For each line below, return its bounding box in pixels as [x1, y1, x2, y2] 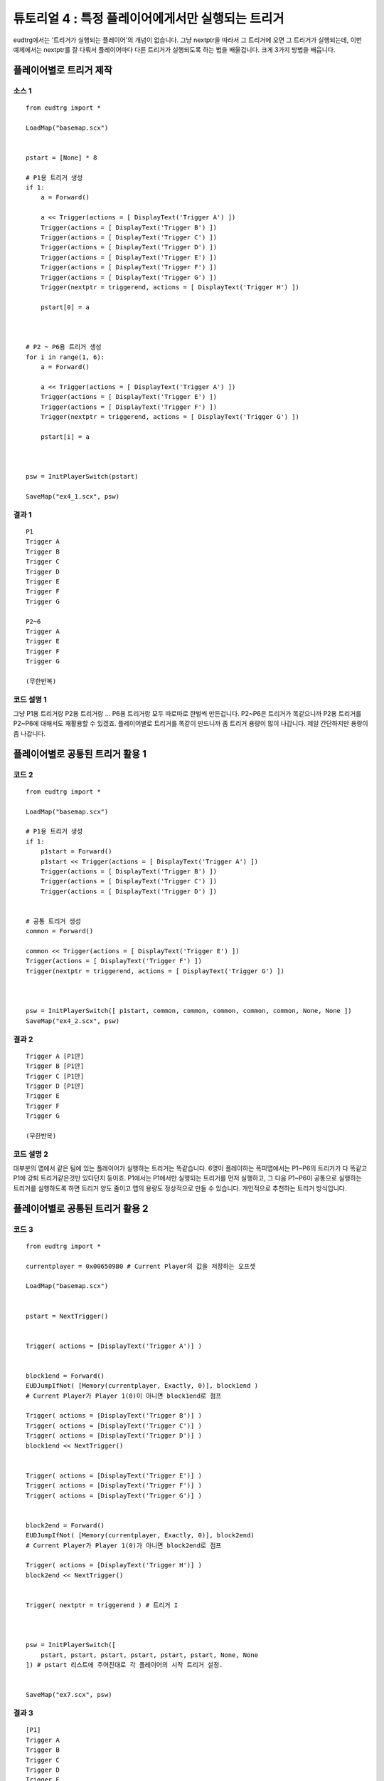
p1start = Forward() [40, 848, 112, 856]
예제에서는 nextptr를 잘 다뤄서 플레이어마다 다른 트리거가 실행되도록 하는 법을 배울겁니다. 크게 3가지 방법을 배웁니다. [13, 45, 336, 53]
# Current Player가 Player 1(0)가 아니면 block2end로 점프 [26, 1541, 222, 1549]
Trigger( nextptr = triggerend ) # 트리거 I [26, 1601, 178, 1609]
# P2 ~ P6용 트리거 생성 [26, 343, 102, 351]
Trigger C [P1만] [26, 1072, 85, 1080]
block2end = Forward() [26, 1521, 105, 1530]
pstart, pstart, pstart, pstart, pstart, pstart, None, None [40, 1651, 259, 1659]
